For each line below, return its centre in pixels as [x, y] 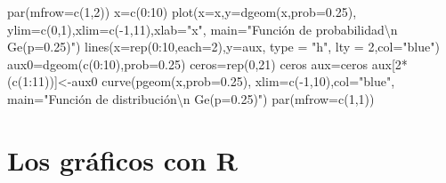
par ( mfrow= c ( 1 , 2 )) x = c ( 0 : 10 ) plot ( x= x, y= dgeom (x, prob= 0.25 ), [182, 12]
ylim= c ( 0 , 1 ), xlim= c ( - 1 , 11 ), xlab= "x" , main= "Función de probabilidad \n [203, 29]
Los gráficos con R [122, 159]
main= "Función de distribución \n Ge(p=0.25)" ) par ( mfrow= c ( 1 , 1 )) [191, 98]
